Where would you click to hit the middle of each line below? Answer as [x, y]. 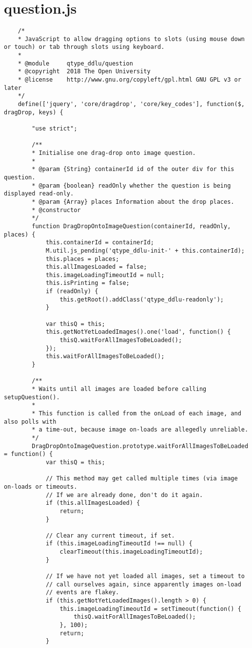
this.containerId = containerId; [100, 243]
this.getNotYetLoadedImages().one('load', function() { [138, 332]
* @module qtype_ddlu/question [75, 63]
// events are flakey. [82, 593]
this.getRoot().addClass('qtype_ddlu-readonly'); [142, 299]
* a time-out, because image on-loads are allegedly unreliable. [140, 430]
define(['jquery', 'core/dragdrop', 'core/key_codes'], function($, [131, 104]
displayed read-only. [39, 194]
